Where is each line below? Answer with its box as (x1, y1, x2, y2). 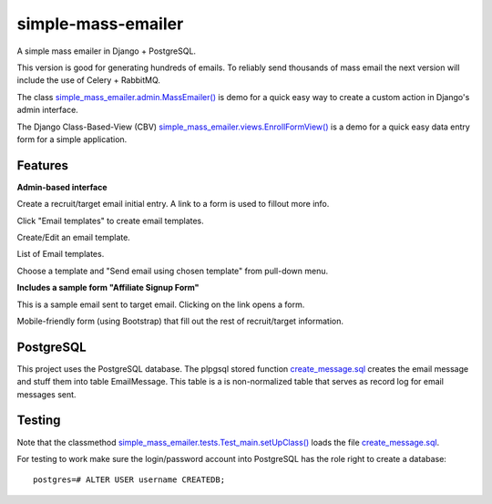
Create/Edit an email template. (16, 231, 131, 242)
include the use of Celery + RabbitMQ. (16, 75, 161, 86)
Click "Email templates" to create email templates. (16, 215, 204, 226)
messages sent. (16, 388, 77, 400)
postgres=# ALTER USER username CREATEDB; (33, 475, 226, 485)
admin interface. (16, 105, 79, 116)
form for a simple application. (16, 133, 128, 145)
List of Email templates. (16, 249, 105, 260)
